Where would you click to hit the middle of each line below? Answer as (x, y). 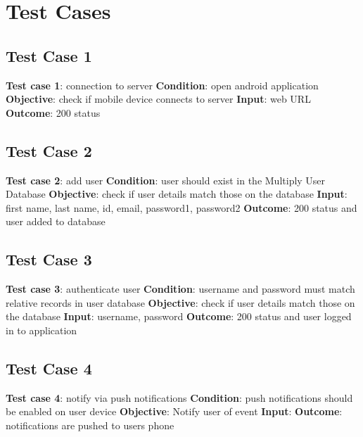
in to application (42, 330)
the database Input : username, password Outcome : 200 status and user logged (179, 316)
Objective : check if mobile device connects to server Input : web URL (158, 99)
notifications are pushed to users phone (90, 425)
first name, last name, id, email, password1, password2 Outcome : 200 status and (181, 207)
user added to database (56, 221)
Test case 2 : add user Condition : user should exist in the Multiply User (166, 180)
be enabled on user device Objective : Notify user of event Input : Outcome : (174, 411)
